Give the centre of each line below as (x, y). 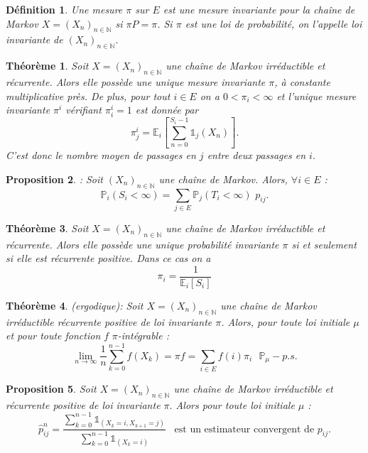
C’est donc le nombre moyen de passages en (101, 155)
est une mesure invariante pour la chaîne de (259, 9)
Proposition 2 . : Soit (54, 179)
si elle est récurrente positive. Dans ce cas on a (108, 258)
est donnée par (167, 110)
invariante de (34, 39)
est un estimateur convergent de (244, 429)
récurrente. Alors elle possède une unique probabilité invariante (142, 244)
